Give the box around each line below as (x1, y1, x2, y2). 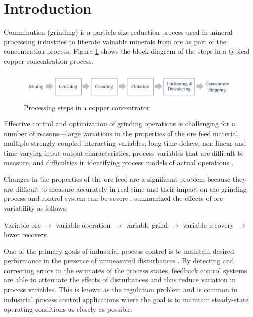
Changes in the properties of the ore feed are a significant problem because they (4, 174, 246, 184)
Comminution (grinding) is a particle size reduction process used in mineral (4, 27, 233, 37)
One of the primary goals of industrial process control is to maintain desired (4, 245, 234, 256)
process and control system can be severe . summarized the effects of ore (4, 193, 223, 203)
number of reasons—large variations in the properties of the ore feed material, (4, 128, 240, 138)
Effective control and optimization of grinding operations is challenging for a (4, 119, 235, 129)
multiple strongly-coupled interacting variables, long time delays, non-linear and (4, 138, 246, 148)
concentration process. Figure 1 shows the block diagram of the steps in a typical (4, 46, 250, 56)
